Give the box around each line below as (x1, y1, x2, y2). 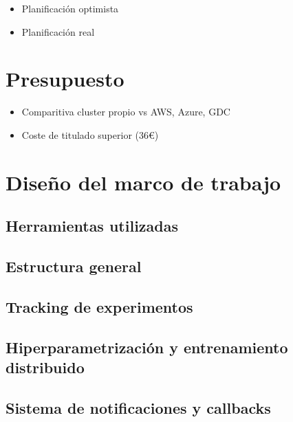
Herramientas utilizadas (6, 215, 179, 236)
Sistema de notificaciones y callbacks (6, 397, 271, 418)
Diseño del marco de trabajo (6, 168, 281, 196)
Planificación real (21, 24, 95, 38)
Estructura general (6, 256, 142, 277)
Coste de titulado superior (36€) (21, 127, 159, 142)
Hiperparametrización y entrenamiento (6, 336, 288, 357)
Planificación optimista (21, 1, 119, 15)
